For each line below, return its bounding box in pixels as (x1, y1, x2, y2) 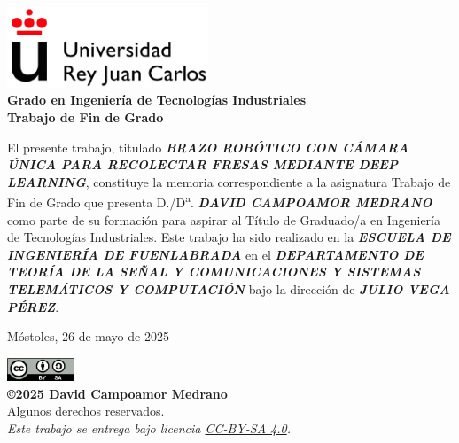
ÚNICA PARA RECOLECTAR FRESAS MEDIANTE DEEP (7, 155, 398, 174)
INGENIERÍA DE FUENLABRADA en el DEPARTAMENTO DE (7, 245, 424, 263)
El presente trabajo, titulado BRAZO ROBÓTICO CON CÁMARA (7, 137, 409, 156)
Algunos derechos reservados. (7, 401, 165, 420)
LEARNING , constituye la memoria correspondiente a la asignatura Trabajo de (7, 172, 451, 190)
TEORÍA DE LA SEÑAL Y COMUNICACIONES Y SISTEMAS (7, 262, 421, 281)
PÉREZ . (7, 297, 59, 315)
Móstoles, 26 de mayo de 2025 (7, 327, 169, 346)
